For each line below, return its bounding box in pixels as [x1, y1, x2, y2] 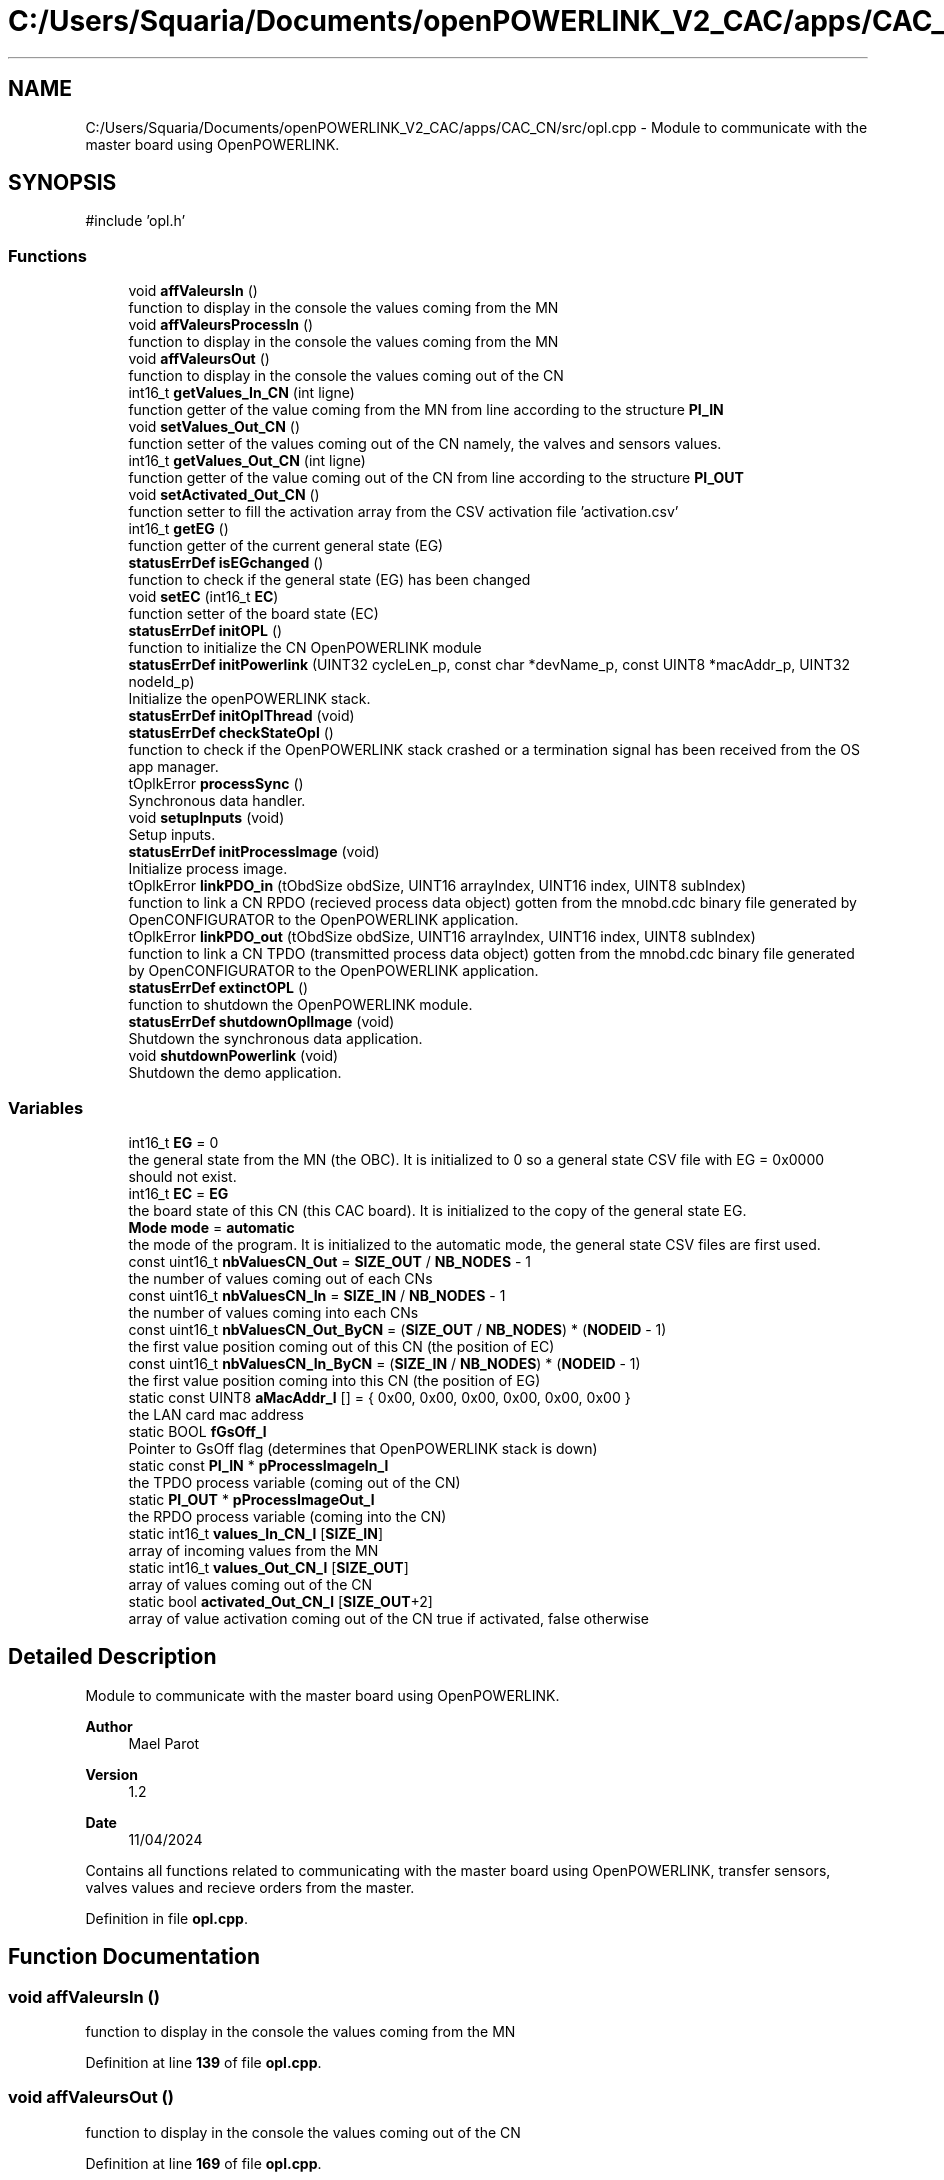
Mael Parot [128, 1734, 200, 1752]
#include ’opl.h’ [85, 212, 186, 230]
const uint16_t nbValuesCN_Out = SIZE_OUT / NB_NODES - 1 [128, 1252, 532, 1270]
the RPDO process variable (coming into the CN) [128, 1507, 447, 1525]
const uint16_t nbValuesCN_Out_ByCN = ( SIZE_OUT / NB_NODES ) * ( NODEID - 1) [128, 1320, 667, 1338]
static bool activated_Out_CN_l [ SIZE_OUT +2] [128, 1592, 433, 1610]
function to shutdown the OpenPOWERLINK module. [128, 996, 473, 1014]
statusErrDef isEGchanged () [128, 554, 324, 572]
